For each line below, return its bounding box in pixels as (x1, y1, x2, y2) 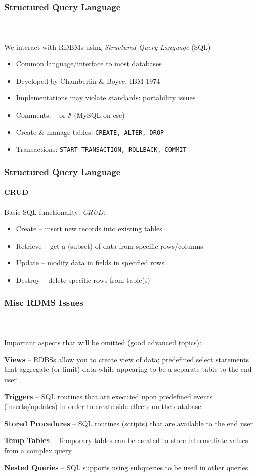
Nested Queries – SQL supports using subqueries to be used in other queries (4, 462, 248, 472)
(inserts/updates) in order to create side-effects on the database (4, 401, 201, 412)
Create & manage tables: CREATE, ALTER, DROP (16, 126, 164, 137)
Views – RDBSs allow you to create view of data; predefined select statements (4, 354, 249, 364)
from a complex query (4, 445, 72, 455)
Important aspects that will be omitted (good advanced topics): (4, 337, 201, 348)
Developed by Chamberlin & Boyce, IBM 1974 (16, 75, 160, 86)
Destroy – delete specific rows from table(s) (16, 275, 150, 285)
